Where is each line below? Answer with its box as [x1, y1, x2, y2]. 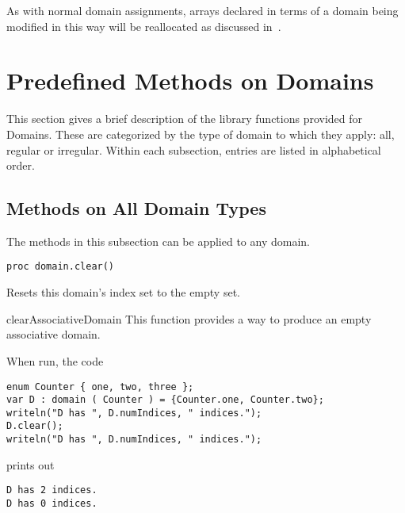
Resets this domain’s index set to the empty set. [6, 284, 240, 301]
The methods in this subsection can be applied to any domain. [6, 232, 310, 249]
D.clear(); [6, 420, 63, 432]
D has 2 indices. [6, 484, 97, 496]
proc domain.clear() [6, 261, 115, 273]
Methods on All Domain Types [6, 196, 266, 220]
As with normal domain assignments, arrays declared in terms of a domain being [6, 2, 399, 18]
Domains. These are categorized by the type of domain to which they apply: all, [6, 125, 395, 142]
